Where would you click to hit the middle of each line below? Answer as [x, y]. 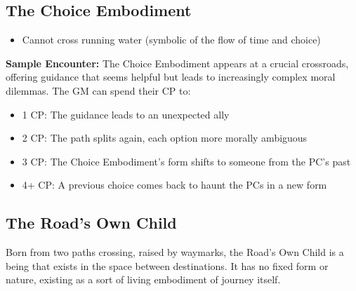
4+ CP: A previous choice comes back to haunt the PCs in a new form [174, 185]
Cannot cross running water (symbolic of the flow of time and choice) [171, 40]
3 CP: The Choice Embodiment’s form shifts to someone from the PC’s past [186, 161]
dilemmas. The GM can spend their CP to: [98, 90]
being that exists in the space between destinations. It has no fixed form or [167, 265]
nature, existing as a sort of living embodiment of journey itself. [143, 279]
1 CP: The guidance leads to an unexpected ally [126, 114]
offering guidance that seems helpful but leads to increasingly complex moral [171, 77]
